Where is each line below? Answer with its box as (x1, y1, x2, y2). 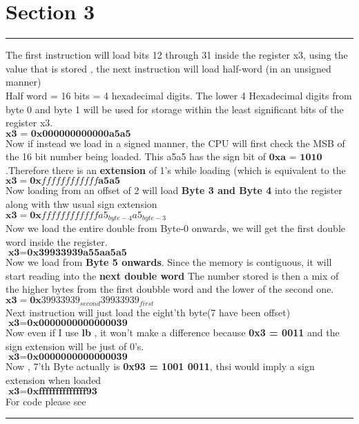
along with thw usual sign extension (6, 197, 157, 211)
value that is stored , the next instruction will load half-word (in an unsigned (6, 61, 331, 75)
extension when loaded (6, 372, 101, 387)
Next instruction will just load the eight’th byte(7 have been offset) (6, 305, 291, 319)
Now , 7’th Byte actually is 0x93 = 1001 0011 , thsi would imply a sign (6, 359, 315, 374)
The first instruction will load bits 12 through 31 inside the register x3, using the (6, 48, 348, 62)
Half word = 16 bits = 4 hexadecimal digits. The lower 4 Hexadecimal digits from (6, 88, 352, 102)
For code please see (6, 394, 86, 408)
